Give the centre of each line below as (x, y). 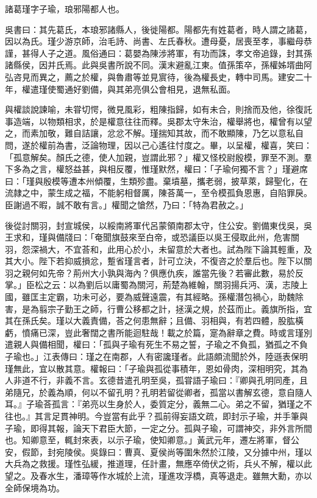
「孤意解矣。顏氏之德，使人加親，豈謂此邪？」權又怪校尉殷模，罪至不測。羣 (158, 157)
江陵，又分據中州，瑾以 (265, 451)
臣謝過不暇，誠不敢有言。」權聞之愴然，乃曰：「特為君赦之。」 (126, 204)
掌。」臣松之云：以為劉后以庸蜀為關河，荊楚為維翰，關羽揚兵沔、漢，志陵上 (156, 285)
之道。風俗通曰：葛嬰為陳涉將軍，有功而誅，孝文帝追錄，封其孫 (184, 53)
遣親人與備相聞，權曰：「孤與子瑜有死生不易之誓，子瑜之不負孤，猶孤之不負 (156, 344)
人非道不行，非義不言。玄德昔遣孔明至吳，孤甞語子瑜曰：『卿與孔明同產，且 (156, 380)
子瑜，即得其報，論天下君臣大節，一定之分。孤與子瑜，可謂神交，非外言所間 (158, 428)
